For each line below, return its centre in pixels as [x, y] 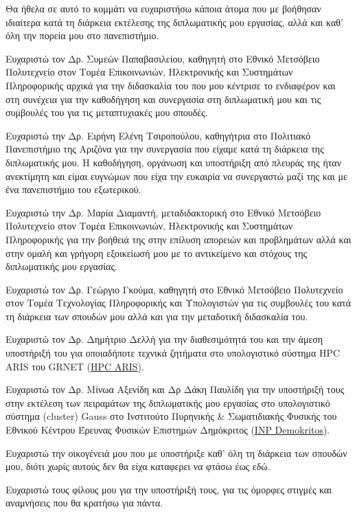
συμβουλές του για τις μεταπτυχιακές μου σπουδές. [107, 112]
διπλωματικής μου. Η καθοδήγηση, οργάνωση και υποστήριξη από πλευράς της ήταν [173, 162]
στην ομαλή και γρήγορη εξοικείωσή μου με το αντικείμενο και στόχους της [157, 253]
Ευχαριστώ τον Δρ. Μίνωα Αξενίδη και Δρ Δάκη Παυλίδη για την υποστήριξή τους [175, 389]
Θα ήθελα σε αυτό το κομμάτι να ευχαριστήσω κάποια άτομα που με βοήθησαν [163, 8]
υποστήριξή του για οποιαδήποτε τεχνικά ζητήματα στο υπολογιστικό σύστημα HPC [173, 353]
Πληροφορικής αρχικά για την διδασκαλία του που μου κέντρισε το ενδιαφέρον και [171, 85]
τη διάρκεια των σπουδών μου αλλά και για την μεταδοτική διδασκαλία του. [157, 316]
